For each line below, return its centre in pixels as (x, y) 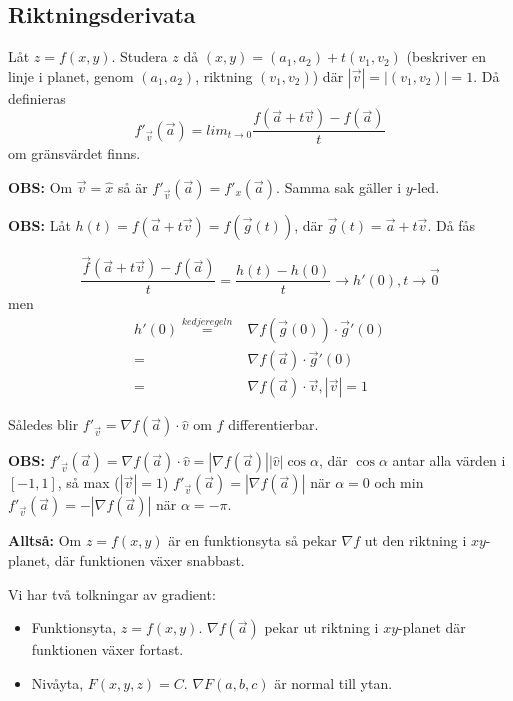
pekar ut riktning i (321, 627)
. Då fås (451, 225)
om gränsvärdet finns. (74, 153)
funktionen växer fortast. (107, 649)
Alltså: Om (45, 540)
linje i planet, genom (71, 75)
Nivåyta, (57, 682)
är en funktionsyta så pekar (252, 540)
